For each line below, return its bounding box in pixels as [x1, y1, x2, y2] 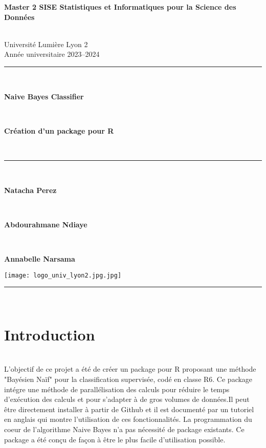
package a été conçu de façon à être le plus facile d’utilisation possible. [4, 434, 226, 444]
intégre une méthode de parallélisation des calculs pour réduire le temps [4, 383, 230, 394]
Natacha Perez [4, 184, 57, 195]
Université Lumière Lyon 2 [4, 38, 88, 49]
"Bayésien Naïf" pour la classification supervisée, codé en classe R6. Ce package [4, 374, 253, 385]
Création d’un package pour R [4, 125, 114, 136]
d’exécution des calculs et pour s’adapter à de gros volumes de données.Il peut [4, 394, 250, 404]
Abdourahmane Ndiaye [4, 219, 87, 229]
